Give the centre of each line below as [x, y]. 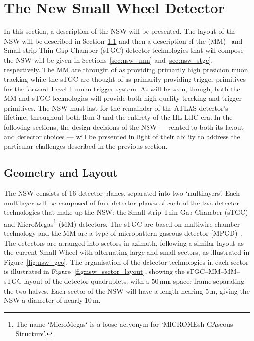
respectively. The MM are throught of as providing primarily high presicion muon [126, 69]
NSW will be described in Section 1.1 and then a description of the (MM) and [123, 40]
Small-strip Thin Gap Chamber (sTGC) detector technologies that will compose [124, 50]
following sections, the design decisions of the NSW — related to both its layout [124, 127]
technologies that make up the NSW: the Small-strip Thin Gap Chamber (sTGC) [126, 212]
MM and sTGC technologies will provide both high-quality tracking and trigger [123, 98]
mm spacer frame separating [202, 281]
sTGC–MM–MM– [213, 271]
